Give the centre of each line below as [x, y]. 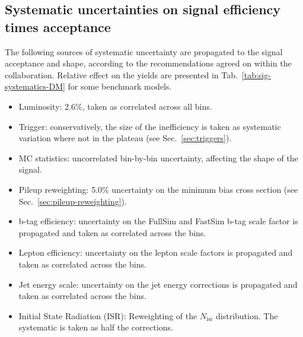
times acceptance [58, 26]
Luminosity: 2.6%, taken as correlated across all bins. [115, 106]
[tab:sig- [256, 74]
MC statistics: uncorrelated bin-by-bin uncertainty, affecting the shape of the [158, 158]
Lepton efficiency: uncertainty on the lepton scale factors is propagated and [156, 252]
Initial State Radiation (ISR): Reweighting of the [108, 315]
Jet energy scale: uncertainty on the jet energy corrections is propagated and [158, 284]
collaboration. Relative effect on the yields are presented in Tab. [121, 74]
